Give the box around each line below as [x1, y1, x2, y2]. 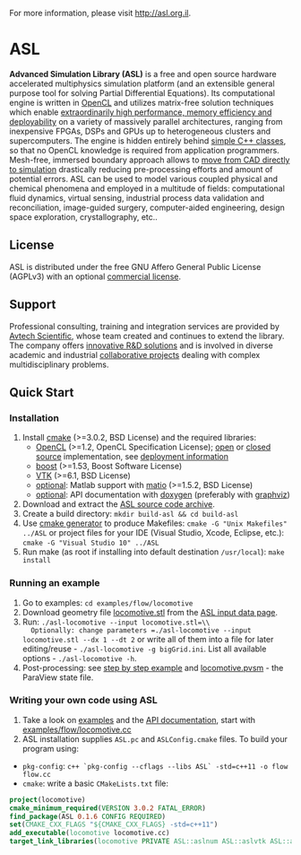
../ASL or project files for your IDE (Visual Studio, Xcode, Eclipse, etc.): [21, 528, 285, 538]
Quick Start [9, 385, 74, 400]
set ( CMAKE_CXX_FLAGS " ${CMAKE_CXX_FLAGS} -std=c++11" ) [9, 820, 219, 829]
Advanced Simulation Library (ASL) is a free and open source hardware [9, 68, 277, 79]
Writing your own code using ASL [9, 694, 159, 707]
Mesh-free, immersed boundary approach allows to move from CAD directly [9, 154, 290, 165]
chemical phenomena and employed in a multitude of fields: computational [9, 183, 285, 194]
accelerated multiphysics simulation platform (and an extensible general [9, 78, 275, 89]
